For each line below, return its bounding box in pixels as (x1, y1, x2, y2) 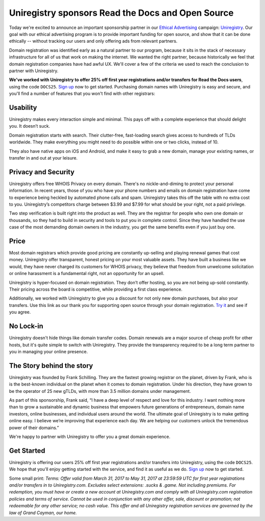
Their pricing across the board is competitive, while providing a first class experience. (9, 286, 183, 292)
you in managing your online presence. (9, 349, 88, 355)
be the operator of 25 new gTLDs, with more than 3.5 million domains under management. (9, 388, 191, 394)
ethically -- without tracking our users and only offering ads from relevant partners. (9, 38, 178, 44)
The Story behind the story (9, 361, 93, 370)
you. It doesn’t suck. (9, 123, 50, 129)
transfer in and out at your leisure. (9, 155, 78, 161)
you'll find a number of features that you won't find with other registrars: (9, 91, 156, 97)
